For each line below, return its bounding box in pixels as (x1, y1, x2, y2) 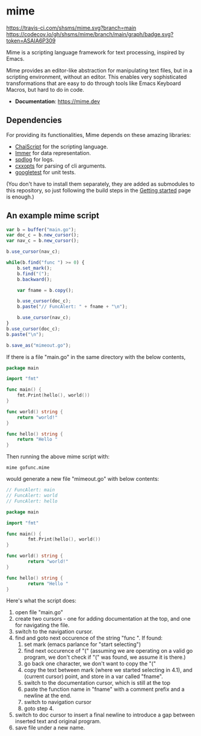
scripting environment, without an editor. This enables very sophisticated (6, 73, 187, 80)
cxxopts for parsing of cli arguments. (14, 162, 107, 170)
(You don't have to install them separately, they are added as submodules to (6, 180, 195, 188)
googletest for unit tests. (14, 168, 76, 176)
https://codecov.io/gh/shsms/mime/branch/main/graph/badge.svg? (6, 30, 174, 37)
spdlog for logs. (14, 156, 54, 163)
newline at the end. (23, 692, 72, 699)
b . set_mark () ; (17, 265, 52, 271)
